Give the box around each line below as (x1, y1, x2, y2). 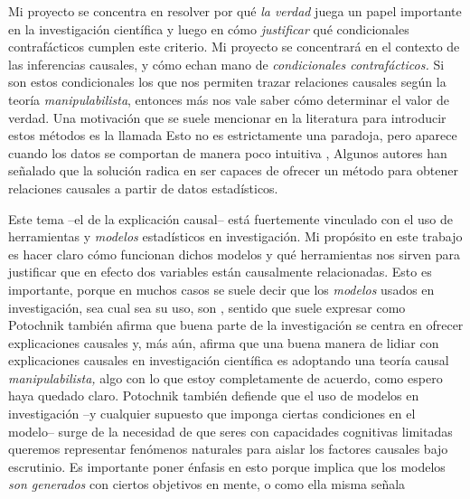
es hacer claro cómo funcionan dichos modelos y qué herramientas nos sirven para (8, 244, 460, 263)
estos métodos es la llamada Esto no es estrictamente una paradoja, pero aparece (8, 126, 457, 145)
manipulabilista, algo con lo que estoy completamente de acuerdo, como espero (8, 368, 443, 387)
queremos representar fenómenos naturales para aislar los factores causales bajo (8, 439, 448, 458)
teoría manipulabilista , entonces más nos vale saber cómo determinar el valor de (8, 89, 449, 108)
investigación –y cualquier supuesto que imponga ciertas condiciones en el (8, 404, 416, 423)
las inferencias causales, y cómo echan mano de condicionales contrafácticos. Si (8, 54, 445, 73)
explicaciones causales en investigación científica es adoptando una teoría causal (8, 351, 449, 370)
